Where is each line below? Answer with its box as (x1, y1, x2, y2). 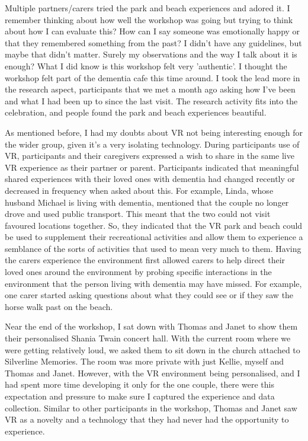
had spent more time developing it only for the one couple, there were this (5, 378, 274, 391)
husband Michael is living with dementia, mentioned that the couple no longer (5, 196, 289, 208)
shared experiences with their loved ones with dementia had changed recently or (5, 172, 296, 185)
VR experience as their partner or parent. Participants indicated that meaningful (5, 161, 299, 173)
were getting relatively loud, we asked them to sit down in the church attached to (5, 343, 300, 356)
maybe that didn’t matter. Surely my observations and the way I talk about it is (5, 48, 297, 60)
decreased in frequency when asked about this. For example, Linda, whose (5, 184, 274, 196)
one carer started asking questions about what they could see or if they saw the (5, 289, 294, 301)
